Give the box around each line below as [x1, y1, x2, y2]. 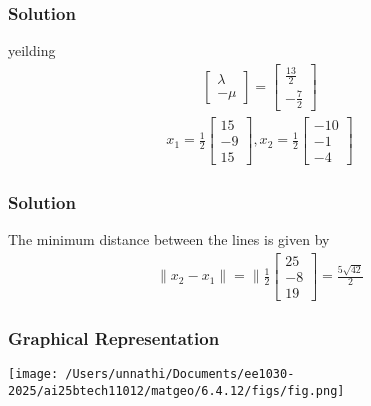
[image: [8, 366, 59, 381]
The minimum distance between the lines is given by [8, 228, 330, 249]
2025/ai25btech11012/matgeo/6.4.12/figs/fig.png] [8, 383, 345, 398]
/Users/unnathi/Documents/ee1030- [65, 366, 295, 381]
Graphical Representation [8, 325, 220, 350]
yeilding [8, 40, 56, 61]
